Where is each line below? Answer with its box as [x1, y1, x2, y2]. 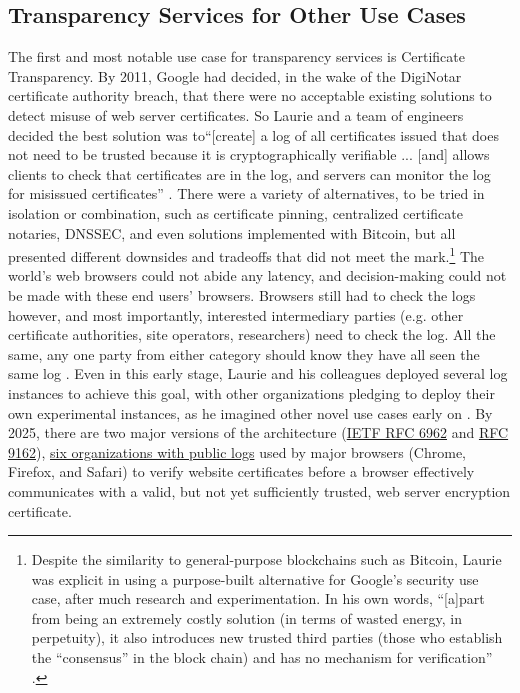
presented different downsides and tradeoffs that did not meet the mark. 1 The [8, 243, 485, 266]
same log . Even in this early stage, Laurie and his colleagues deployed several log [8, 363, 508, 384]
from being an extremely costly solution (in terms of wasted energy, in [31, 607, 462, 628]
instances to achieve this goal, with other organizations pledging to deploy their [8, 382, 495, 403]
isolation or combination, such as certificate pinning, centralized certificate [8, 202, 463, 223]
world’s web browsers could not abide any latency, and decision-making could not [8, 265, 507, 286]
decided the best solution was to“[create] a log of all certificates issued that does [8, 124, 499, 145]
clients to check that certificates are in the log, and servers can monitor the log [8, 163, 491, 184]
